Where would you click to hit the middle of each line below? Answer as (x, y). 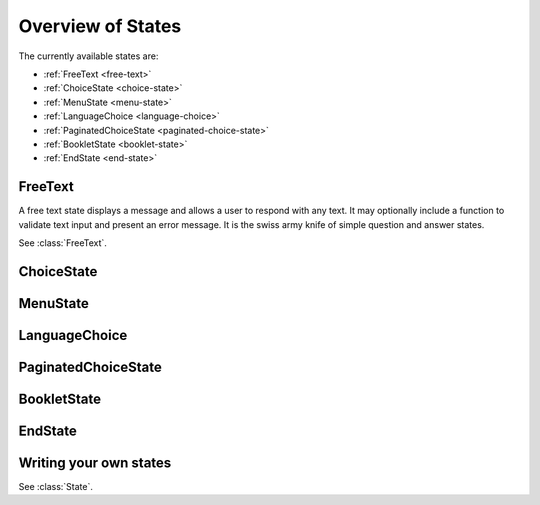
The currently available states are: (88, 56)
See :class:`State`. (56, 486)
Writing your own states (95, 462)
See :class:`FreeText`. (62, 242)
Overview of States (100, 26)
